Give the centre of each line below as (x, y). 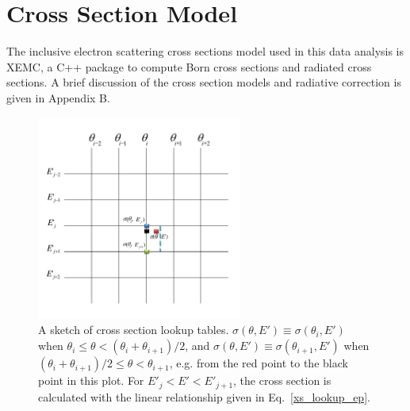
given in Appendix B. (58, 97)
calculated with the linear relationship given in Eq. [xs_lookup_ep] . (204, 396)
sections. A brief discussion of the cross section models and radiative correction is (204, 82)
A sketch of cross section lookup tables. (134, 330)
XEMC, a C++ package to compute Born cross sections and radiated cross (189, 66)
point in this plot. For (91, 380)
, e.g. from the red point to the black (259, 363)
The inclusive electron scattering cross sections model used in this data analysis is (205, 51)
